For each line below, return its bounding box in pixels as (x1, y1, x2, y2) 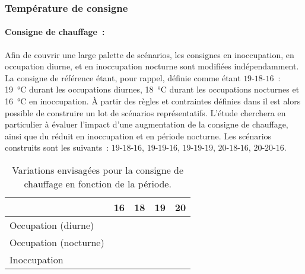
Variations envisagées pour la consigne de (12, 163, 184, 177)
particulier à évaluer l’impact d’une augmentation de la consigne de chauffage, (5, 118, 288, 130)
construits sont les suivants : (5, 141, 109, 154)
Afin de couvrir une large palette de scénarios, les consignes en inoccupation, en (5, 48, 294, 60)
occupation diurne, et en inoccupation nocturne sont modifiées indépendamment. (5, 60, 299, 72)
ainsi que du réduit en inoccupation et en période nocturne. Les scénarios (5, 129, 272, 142)
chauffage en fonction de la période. (24, 176, 171, 190)
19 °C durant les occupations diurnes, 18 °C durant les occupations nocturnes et (5, 83, 300, 95)
